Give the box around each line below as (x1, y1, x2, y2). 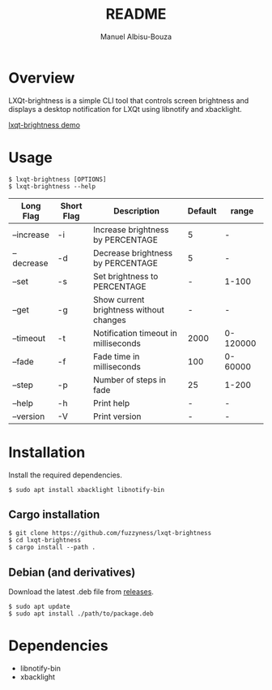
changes (92, 314, 127, 326)
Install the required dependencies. (8, 470, 123, 480)
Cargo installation (8, 507, 100, 521)
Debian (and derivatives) (8, 565, 136, 579)
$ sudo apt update (8, 602, 70, 611)
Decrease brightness (92, 247, 172, 258)
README (105, 5, 167, 24)
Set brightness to (92, 270, 159, 282)
